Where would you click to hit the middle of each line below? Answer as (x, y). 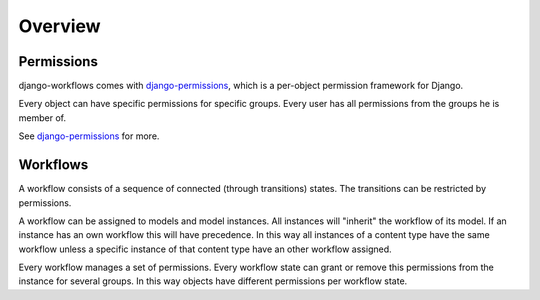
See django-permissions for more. (89, 136)
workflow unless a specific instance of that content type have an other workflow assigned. (205, 249)
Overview (59, 26)
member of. (42, 117)
